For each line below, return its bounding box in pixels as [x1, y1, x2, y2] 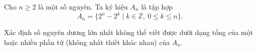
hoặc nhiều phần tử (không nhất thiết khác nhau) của [4, 36, 170, 47]
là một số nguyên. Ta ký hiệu [38, 1, 128, 11]
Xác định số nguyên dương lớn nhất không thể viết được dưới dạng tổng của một [4, 27, 253, 37]
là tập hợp [141, 1, 173, 11]
